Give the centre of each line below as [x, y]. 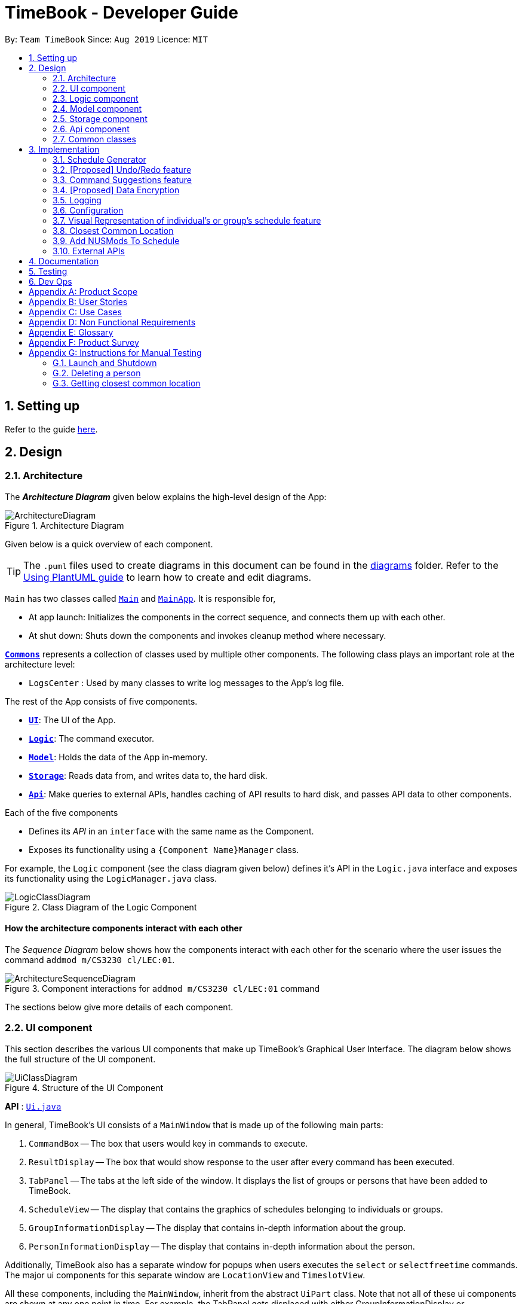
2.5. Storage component [100, 118]
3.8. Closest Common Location [113, 230]
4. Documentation [64, 261]
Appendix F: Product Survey [84, 342]
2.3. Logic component [96, 98]
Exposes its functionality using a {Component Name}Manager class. [164, 849]
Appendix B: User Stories [78, 301]
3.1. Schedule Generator [99, 159]
